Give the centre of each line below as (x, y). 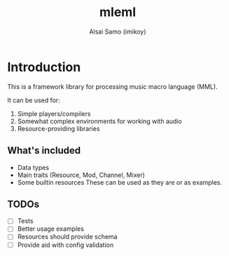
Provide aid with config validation (65, 245)
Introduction (44, 67)
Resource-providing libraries (58, 128)
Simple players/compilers (54, 113)
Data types (33, 167)
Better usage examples (50, 229)
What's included (44, 151)
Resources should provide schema (67, 237)
